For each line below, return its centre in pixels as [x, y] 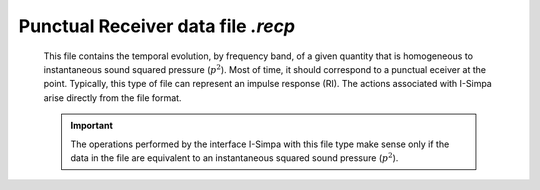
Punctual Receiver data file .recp [156, 26]
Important [92, 126]
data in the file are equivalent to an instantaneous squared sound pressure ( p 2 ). [234, 157]
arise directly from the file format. [112, 97]
